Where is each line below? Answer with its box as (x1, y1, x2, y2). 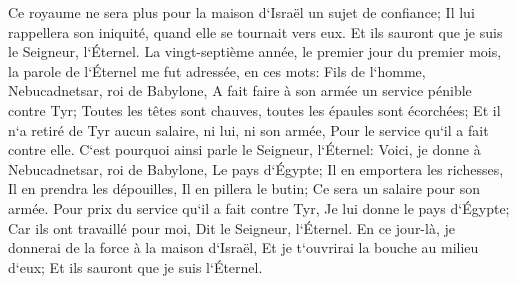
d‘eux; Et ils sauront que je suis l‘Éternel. (8, 256, 263, 277)
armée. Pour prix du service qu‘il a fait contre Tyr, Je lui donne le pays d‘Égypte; (8, 197, 510, 218)
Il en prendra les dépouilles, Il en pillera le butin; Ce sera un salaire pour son (8, 178, 480, 199)
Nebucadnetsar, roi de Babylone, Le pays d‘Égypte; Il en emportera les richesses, (8, 158, 504, 179)
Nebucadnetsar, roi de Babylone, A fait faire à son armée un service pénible (8, 80, 472, 101)
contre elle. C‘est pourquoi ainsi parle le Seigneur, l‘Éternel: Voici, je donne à (8, 139, 481, 160)
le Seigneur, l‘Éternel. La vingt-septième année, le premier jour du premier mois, (8, 41, 502, 62)
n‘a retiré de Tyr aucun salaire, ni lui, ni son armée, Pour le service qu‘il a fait (8, 119, 489, 140)
